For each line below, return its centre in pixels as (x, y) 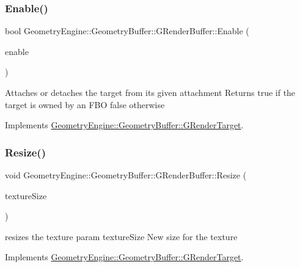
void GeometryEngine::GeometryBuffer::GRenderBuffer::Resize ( (126, 175)
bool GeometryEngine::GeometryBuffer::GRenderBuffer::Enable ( (127, 31)
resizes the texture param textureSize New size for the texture (121, 236)
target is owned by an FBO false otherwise (85, 104)
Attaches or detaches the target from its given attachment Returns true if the (150, 92)
